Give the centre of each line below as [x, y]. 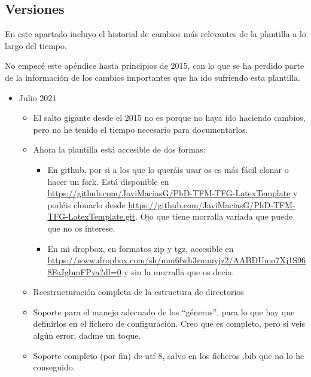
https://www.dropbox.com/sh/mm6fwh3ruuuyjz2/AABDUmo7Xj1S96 [176, 260]
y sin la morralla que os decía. [179, 271]
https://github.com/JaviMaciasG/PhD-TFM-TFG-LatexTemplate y [173, 193]
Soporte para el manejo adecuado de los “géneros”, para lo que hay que [164, 311]
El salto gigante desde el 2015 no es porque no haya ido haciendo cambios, [169, 118]
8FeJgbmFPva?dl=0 [84, 271]
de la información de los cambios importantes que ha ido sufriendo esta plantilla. [153, 77]
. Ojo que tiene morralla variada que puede [214, 216]
